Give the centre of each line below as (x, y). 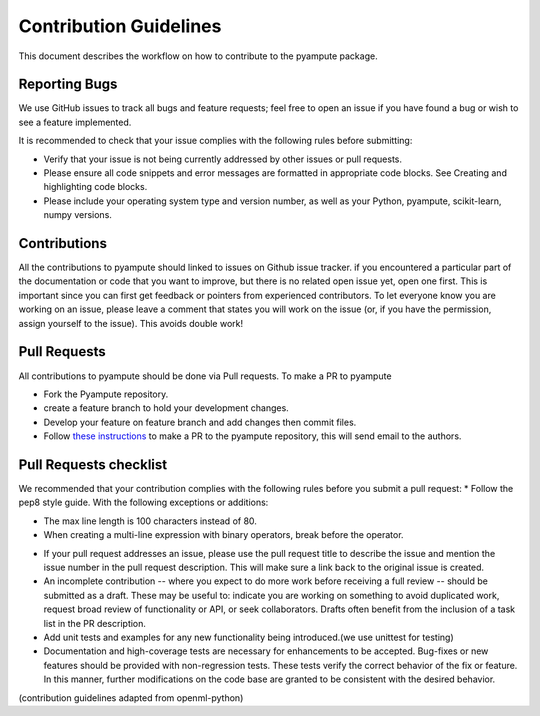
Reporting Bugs (68, 84)
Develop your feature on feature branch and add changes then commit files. (200, 422)
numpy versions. (77, 215)
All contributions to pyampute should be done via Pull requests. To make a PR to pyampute (205, 376)
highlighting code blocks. (95, 187)
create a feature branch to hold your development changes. (166, 408)
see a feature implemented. (75, 122)
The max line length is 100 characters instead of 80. (150, 521)
